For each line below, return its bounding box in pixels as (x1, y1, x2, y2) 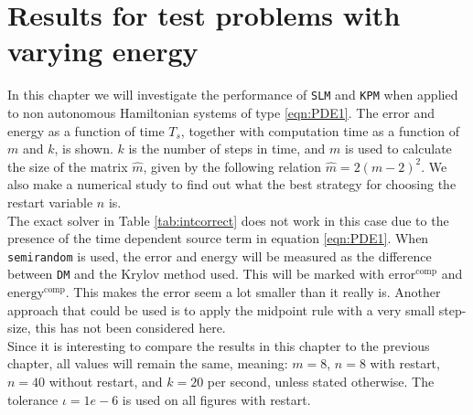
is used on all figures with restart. (122, 389, 311, 409)
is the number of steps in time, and (128, 139, 326, 158)
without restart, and (48, 372, 163, 390)
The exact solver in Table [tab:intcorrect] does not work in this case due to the (7, 210, 449, 229)
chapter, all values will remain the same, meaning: (7, 354, 288, 373)
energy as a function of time (7, 121, 165, 140)
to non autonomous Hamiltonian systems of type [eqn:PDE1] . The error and (7, 102, 435, 122)
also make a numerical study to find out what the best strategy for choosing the (7, 175, 457, 194)
